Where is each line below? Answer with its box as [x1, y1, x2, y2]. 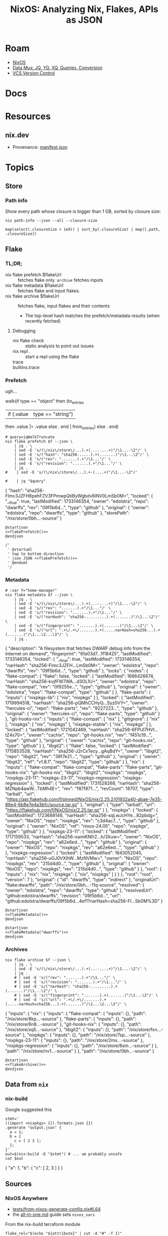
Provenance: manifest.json [12, 144, 68, 150]
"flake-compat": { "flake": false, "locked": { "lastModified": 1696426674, [5, 673, 154, 679]
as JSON [66, 14, 103, 26]
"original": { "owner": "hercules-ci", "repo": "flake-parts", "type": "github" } [5, 711, 160, 717]
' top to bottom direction [7, 551, 64, 557]
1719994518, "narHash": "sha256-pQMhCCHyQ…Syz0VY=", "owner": [5, 700, 149, 706]
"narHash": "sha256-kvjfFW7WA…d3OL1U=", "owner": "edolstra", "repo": [5, 678, 157, 685]
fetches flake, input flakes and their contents [18, 302, 110, 308]
